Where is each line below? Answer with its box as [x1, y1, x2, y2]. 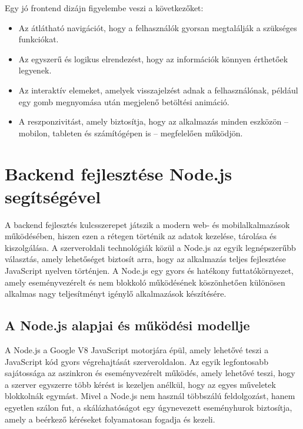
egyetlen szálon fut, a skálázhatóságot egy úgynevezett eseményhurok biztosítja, [5, 401, 292, 413]
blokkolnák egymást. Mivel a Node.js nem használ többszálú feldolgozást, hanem [5, 390, 295, 402]
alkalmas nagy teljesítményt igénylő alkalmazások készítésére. [5, 287, 227, 300]
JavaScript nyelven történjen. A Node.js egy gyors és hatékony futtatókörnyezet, [5, 264, 294, 277]
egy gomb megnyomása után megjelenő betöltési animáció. [18, 95, 229, 108]
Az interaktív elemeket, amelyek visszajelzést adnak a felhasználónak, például [18, 83, 298, 96]
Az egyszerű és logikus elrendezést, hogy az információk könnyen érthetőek [18, 52, 288, 65]
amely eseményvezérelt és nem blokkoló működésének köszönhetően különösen [5, 276, 285, 288]
